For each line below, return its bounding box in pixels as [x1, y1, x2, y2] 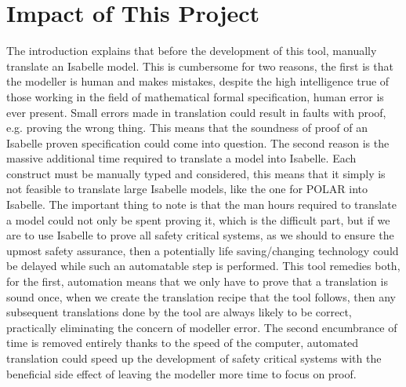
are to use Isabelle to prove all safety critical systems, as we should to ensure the [6, 227, 394, 243]
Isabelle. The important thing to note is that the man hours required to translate [6, 196, 397, 213]
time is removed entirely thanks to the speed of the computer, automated [6, 334, 359, 351]
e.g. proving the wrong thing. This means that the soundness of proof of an [6, 119, 368, 136]
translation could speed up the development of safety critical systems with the [6, 350, 382, 366]
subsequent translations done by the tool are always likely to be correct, [6, 304, 352, 320]
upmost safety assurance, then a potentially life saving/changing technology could [6, 242, 399, 258]
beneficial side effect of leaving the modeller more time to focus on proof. [6, 365, 357, 382]
